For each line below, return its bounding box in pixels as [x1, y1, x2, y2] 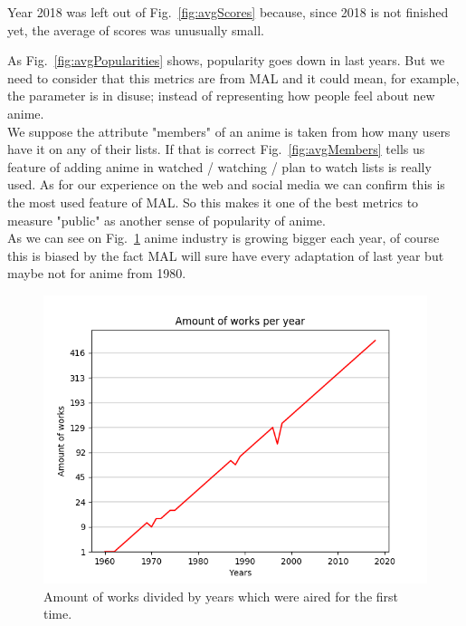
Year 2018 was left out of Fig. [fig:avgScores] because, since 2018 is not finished [7, 3, 449, 21]
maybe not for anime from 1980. [7, 264, 186, 283]
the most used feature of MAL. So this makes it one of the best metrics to [7, 192, 419, 211]
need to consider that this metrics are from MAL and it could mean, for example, [7, 68, 460, 87]
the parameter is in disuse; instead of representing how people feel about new [7, 86, 435, 105]
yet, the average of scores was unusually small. [7, 20, 264, 39]
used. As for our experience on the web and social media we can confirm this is [7, 175, 445, 194]
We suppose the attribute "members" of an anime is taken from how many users [7, 121, 451, 140]
